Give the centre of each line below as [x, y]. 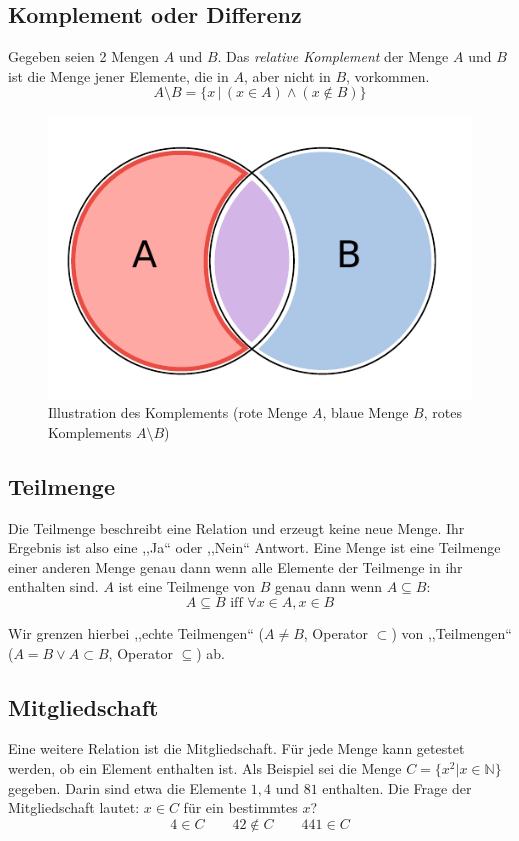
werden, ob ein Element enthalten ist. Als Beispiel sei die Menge [205, 767]
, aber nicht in [287, 75]
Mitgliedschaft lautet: [74, 807]
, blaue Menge [365, 412]
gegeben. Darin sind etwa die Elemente [127, 787]
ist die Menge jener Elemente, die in [118, 75]
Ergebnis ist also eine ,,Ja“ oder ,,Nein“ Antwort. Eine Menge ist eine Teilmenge [254, 547]
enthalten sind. [53, 586]
